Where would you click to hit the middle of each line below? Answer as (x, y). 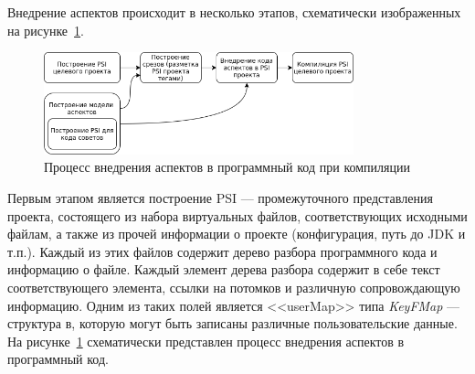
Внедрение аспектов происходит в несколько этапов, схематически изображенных (234, 12)
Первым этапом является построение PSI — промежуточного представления (220, 197)
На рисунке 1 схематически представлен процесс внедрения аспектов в (206, 341)
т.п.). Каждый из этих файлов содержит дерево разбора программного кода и (222, 251)
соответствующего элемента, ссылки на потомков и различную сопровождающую (234, 287)
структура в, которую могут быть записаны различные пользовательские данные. (232, 323)
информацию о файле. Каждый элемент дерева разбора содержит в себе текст (224, 269)
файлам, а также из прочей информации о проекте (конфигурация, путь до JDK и (237, 234)
